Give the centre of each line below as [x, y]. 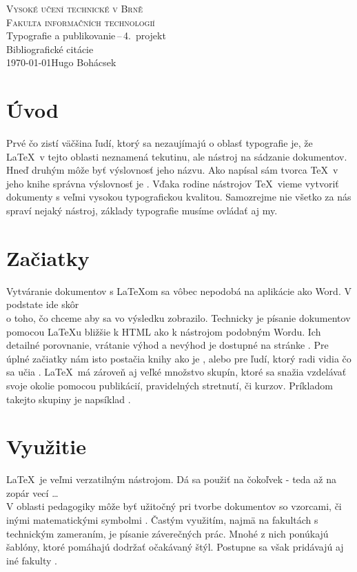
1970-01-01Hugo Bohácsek [61, 62]
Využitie [46, 446]
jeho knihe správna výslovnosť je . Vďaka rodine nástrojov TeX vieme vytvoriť [173, 183]
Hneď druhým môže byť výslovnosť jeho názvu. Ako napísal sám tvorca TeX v [172, 170]
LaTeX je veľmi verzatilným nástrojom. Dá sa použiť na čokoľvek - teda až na [171, 479]
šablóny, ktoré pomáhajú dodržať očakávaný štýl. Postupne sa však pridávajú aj [175, 547]
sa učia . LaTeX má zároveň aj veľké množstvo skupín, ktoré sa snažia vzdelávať [176, 372]
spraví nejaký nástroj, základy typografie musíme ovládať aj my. [142, 211]
